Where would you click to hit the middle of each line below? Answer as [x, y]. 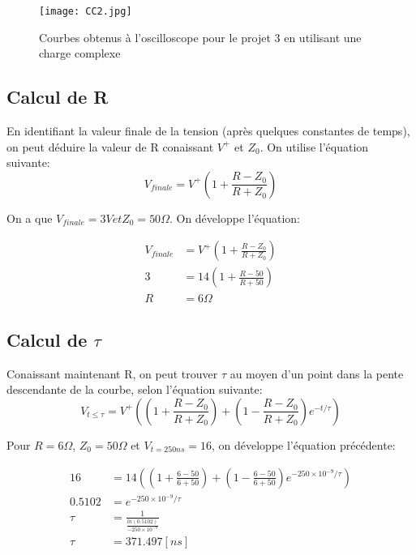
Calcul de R [58, 97]
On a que [30, 218]
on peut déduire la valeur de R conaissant [110, 146]
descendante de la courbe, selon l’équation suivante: [135, 389]
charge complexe [80, 53]
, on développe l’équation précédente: [303, 444]
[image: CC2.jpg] [86, 11]
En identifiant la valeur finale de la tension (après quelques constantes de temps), [208, 131]
